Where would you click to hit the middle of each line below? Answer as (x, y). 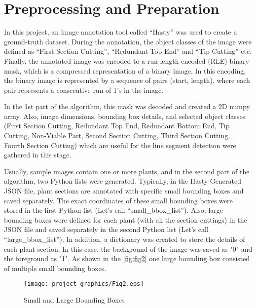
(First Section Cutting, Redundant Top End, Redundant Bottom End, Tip (117, 126)
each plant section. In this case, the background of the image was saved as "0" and (128, 249)
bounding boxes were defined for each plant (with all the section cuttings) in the (126, 219)
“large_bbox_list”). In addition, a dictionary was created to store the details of (125, 239)
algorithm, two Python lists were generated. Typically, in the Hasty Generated (123, 181)
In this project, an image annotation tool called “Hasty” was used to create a (121, 32)
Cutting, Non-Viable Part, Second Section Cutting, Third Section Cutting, (117, 135)
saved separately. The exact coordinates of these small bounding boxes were (118, 200)
